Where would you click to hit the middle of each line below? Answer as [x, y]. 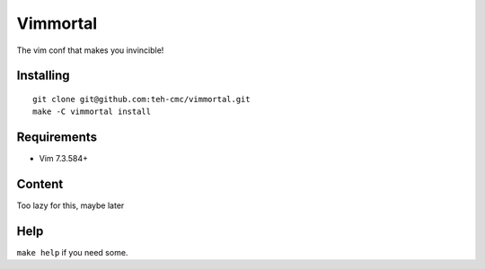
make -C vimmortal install [92, 112]
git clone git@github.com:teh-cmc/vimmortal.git [141, 99]
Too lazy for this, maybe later [71, 205]
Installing [44, 76]
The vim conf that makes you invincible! [90, 50]
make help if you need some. [72, 253]
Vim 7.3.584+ [64, 159]
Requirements [57, 138]
